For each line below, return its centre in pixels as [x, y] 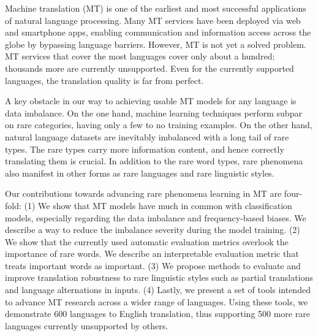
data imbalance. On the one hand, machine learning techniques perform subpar [153, 113]
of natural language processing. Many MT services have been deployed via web [153, 20]
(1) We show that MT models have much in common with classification [158, 205]
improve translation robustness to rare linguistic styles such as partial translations [159, 277]
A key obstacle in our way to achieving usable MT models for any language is [151, 101]
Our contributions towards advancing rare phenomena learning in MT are [143, 193]
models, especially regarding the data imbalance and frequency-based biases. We [156, 217]
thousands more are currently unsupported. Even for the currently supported [150, 68]
